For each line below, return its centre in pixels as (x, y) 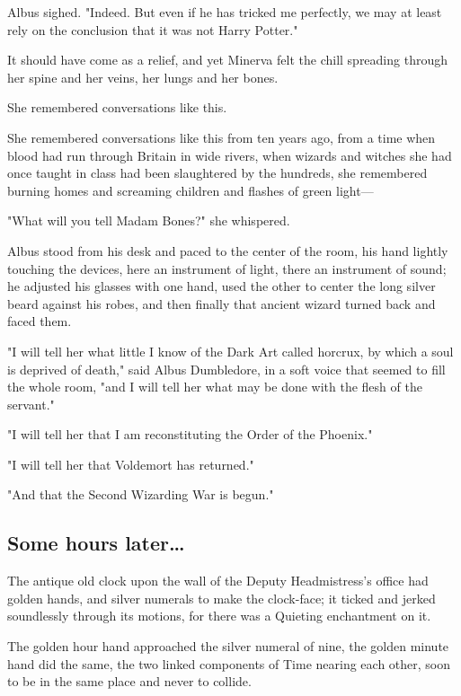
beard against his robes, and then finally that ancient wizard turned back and (222, 303)
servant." (31, 404)
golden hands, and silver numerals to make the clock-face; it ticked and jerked (222, 598)
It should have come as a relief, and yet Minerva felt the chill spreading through (227, 60)
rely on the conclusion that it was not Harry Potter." (153, 29)
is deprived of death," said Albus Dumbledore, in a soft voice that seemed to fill (226, 369)
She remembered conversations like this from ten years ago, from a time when (222, 137)
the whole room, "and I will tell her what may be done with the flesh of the (215, 387)
